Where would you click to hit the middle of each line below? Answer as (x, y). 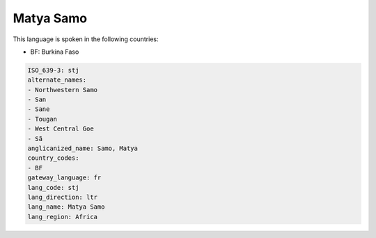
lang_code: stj (53, 187)
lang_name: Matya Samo (66, 207)
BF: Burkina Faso (55, 52)
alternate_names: (57, 80)
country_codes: (53, 158)
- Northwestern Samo (62, 90)
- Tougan (42, 119)
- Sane (39, 109)
